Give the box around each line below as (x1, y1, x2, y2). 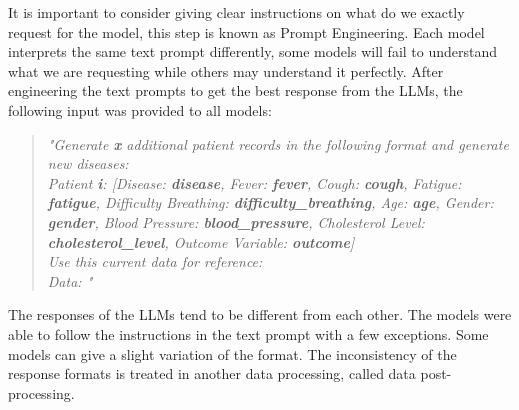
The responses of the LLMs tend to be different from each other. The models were (8, 304, 512, 325)
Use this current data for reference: (47, 251, 263, 272)
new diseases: (47, 153, 129, 174)
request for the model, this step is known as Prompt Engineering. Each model (8, 21, 485, 42)
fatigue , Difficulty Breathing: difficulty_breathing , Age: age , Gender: (47, 192, 494, 213)
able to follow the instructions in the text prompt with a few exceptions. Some (8, 323, 489, 344)
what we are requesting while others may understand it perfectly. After (8, 60, 444, 81)
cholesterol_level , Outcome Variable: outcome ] (47, 231, 355, 252)
